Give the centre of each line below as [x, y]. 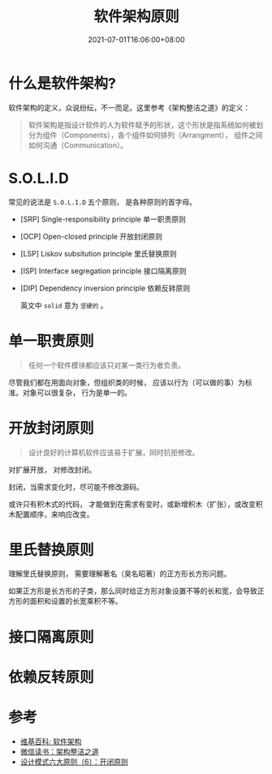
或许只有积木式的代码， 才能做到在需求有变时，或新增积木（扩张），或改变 [132, 504]
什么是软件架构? [62, 83]
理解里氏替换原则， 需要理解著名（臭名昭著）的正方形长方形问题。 [120, 574]
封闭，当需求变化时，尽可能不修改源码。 [76, 487]
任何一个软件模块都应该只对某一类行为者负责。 [106, 365]
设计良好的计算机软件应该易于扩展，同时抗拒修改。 [114, 452]
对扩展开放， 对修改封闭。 [52, 469]
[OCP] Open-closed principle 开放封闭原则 [91, 236]
